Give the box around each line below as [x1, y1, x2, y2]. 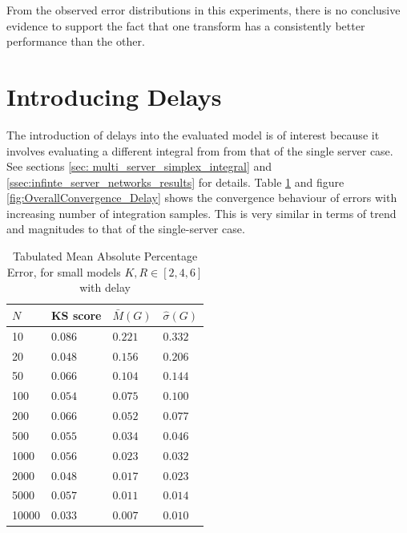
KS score [51, 306, 102, 323]
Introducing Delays [6, 79, 222, 112]
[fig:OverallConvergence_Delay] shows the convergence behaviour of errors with [6, 189, 397, 206]
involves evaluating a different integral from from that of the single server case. [6, 142, 393, 159]
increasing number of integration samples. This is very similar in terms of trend [6, 204, 397, 221]
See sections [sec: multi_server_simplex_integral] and [6, 158, 272, 175]
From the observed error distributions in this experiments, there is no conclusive [6, 2, 401, 18]
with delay [79, 279, 131, 296]
